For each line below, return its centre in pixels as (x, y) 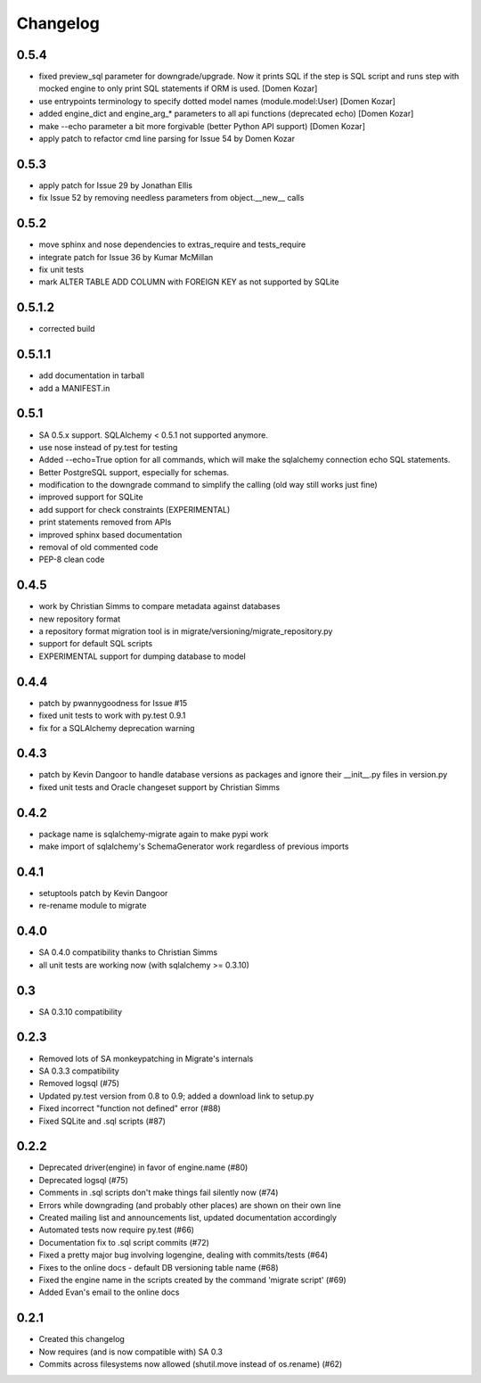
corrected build (67, 329)
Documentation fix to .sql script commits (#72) (124, 1242)
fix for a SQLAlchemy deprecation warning (117, 728)
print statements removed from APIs (105, 523)
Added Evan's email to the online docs (109, 1292)
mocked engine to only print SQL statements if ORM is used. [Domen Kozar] (178, 88)
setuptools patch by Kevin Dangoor (103, 893)
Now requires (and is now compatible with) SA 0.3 (130, 1352)
